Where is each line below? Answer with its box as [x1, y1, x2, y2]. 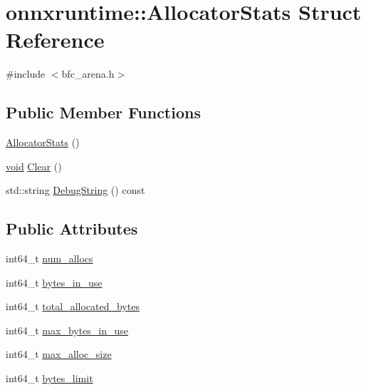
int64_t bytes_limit [6, 371, 93, 386]
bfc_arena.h [61, 66, 115, 81]
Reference [6, 25, 105, 54]
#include [6, 66, 46, 81]
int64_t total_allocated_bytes [6, 299, 140, 314]
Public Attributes [6, 217, 138, 240]
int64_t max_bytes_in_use [6, 322, 129, 337]
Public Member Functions [6, 101, 201, 123]
